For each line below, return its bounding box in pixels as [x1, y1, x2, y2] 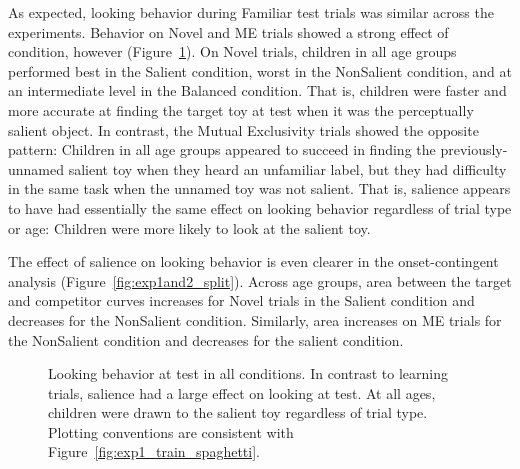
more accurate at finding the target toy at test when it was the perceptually [8, 99, 474, 120]
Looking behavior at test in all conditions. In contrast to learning [48, 363, 448, 384]
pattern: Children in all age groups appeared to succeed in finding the [8, 139, 436, 160]
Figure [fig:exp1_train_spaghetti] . [48, 441, 260, 462]
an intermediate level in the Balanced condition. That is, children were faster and [8, 80, 507, 101]
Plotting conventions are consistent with [48, 421, 294, 442]
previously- [440, 139, 508, 160]
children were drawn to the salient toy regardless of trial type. [48, 402, 428, 423]
